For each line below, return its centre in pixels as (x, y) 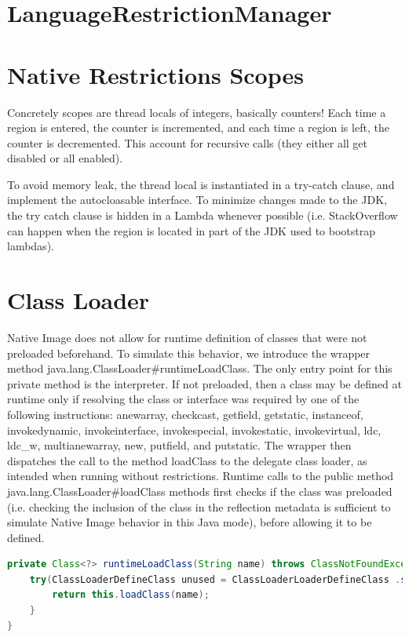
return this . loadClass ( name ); (131, 595)
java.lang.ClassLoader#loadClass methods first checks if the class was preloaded (200, 491)
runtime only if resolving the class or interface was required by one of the (183, 399)
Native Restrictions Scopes (155, 74)
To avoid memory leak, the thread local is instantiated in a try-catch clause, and (201, 184)
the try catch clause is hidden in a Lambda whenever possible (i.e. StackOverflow (203, 215)
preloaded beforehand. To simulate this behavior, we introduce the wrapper (189, 353)
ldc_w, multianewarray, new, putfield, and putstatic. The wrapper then (179, 445)
